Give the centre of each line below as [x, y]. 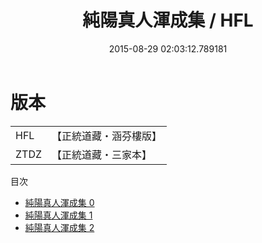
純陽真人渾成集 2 [59, 227]
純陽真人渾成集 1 [58, 215]
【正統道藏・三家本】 [102, 154]
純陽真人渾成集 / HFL [168, 20]
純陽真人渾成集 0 [59, 202]
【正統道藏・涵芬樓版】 [107, 136]
